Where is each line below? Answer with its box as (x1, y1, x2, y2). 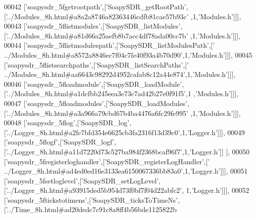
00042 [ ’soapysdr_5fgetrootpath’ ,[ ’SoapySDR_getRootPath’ (4, 1, 186, 11)
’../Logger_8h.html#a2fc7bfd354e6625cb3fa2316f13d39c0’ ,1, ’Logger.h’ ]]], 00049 (5, 127, 245, 137)
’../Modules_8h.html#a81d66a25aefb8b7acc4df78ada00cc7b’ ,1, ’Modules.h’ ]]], (5, 30, 241, 40)
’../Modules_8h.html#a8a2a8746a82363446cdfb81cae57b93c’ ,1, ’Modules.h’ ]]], (5, 11, 241, 21)
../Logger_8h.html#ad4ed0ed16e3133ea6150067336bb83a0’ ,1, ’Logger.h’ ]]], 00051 (4, 166, 248, 176)
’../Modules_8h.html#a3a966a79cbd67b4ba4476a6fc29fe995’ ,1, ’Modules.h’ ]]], (5, 108, 241, 118)
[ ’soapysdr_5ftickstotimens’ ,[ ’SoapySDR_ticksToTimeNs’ (4, 194, 178, 205)
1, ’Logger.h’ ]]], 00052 (186, 185, 249, 195)
